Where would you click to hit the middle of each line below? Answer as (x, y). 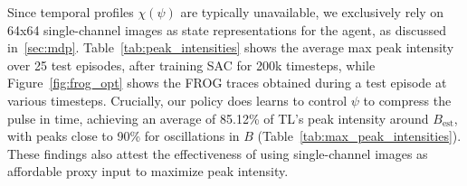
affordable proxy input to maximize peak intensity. (148, 171)
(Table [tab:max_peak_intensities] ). (359, 136)
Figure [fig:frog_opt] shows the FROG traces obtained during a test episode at (227, 83)
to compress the (407, 100)
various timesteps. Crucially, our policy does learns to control (177, 100)
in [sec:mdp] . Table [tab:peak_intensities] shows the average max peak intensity (231, 47)
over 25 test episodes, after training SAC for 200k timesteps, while (191, 65)
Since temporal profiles (71, 12)
